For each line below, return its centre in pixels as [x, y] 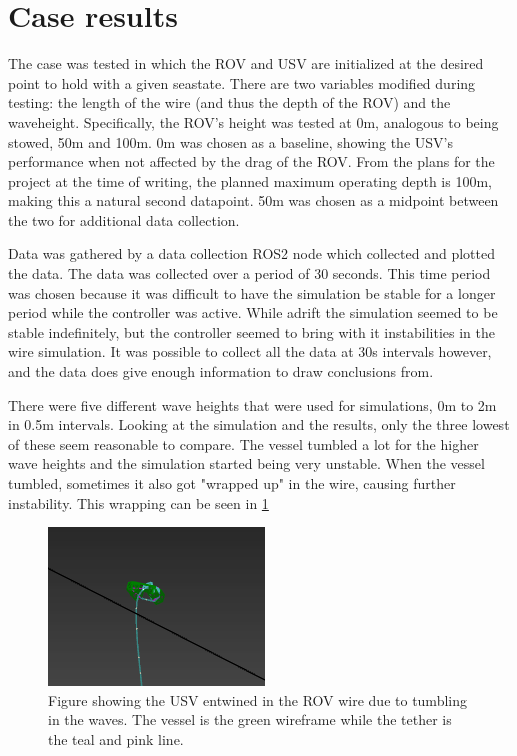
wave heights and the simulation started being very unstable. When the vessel [246, 463]
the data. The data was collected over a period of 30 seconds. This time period [249, 273]
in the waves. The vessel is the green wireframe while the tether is [250, 719]
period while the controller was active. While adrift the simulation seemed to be [253, 312]
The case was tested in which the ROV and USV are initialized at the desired [246, 63]
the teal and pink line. [116, 738]
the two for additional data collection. [124, 219]
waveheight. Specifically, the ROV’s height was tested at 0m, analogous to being [253, 121]
